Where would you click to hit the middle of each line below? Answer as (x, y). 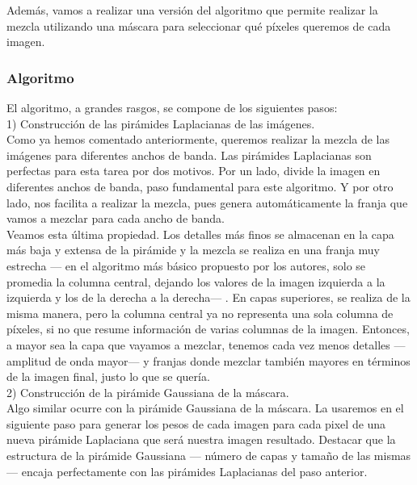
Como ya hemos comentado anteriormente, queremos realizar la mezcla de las (198, 139)
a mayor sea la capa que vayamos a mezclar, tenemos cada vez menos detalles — (206, 344)
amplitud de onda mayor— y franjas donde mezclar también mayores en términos (208, 360)
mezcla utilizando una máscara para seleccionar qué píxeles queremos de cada (199, 25)
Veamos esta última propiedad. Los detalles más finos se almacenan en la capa (200, 234)
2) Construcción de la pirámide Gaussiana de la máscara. (148, 392)
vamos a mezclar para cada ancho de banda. (116, 218)
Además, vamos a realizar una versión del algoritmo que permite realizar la (192, 10)
